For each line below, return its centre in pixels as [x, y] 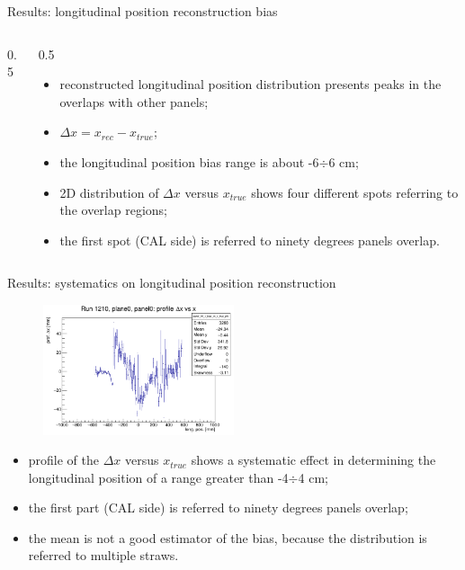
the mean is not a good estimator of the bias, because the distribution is [228, 537]
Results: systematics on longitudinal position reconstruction [172, 283]
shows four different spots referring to [355, 192]
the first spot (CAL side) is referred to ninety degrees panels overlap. [250, 240]
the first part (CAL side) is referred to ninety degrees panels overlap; [218, 508]
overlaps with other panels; [134, 101]
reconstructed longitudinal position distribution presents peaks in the [250, 84]
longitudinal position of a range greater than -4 [158, 477]
